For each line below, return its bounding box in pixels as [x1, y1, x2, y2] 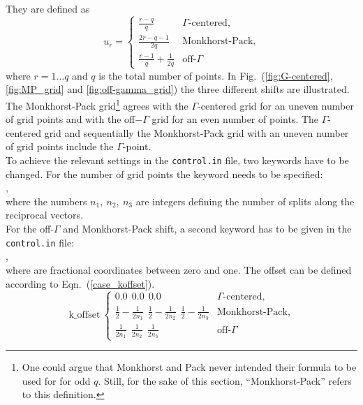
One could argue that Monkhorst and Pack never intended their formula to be [22, 360, 357, 374]
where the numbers [6, 193, 87, 208]
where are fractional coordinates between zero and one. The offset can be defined [6, 262, 352, 277]
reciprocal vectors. [6, 207, 84, 222]
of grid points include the [6, 139, 114, 154]
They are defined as [6, 1, 90, 15]
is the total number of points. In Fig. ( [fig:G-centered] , [98, 68, 333, 82]
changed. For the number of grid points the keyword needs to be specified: [6, 166, 323, 181]
